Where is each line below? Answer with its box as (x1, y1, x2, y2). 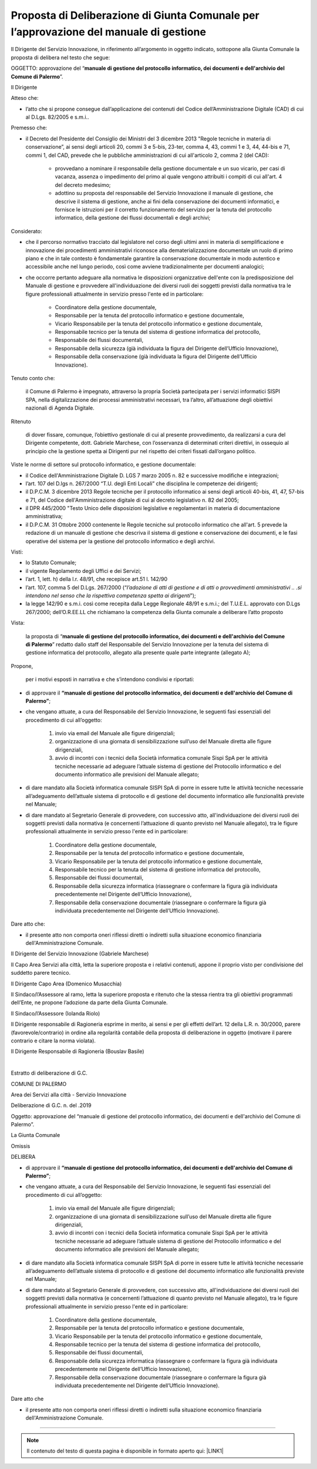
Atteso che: (11, 95, 39, 102)
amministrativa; (25, 513, 63, 520)
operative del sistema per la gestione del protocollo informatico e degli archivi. (25, 538, 215, 545)
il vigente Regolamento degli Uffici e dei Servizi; (25, 567, 141, 574)
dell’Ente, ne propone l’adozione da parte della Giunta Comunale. (11, 999, 168, 1006)
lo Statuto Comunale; (25, 559, 76, 566)
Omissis (11, 1142, 31, 1149)
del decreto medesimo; (55, 181, 111, 188)
